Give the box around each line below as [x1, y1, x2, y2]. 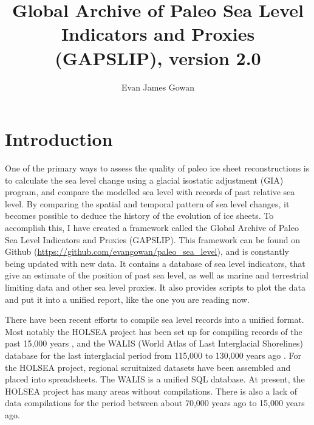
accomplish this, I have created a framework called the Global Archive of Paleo [5, 221, 299, 233]
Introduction [5, 126, 113, 151]
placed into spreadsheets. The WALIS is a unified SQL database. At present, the [5, 373, 305, 385]
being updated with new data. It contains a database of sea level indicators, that [5, 257, 305, 269]
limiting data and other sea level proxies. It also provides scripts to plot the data [5, 280, 305, 293]
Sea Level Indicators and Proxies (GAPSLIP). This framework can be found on [5, 233, 301, 246]
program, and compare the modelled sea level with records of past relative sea [5, 185, 295, 198]
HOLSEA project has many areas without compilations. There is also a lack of [5, 384, 298, 397]
